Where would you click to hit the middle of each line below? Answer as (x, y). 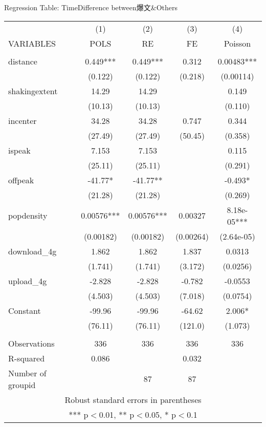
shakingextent (33, 91)
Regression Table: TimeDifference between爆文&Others (91, 7)
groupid (22, 385)
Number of (27, 373)
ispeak (19, 150)
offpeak (21, 180)
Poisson (237, 43)
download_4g (32, 251)
